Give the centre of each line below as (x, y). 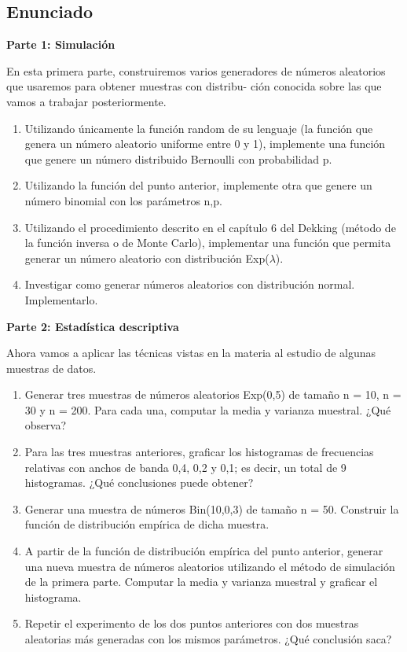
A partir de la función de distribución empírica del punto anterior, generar (204, 551)
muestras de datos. (51, 368)
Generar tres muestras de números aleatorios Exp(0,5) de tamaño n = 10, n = (213, 394)
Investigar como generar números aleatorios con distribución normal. (190, 284)
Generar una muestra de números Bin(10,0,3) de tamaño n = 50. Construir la (212, 508)
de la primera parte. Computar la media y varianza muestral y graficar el (201, 582)
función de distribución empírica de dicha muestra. (147, 524)
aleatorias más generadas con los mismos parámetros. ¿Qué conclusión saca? (208, 639)
